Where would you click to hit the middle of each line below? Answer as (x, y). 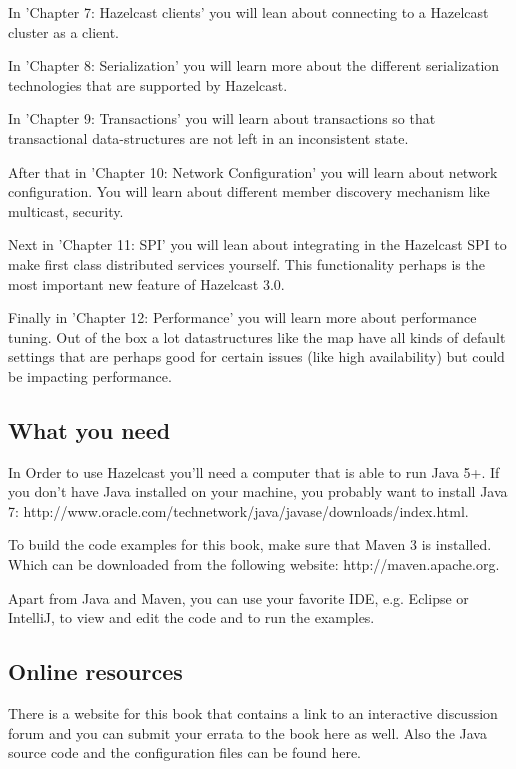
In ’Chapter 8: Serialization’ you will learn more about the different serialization (254, 65)
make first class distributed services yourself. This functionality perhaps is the (246, 263)
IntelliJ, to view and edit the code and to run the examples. (191, 617)
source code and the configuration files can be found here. (185, 752)
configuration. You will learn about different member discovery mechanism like (249, 191)
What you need (89, 429)
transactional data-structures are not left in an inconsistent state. (208, 137)
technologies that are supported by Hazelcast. (148, 84)
